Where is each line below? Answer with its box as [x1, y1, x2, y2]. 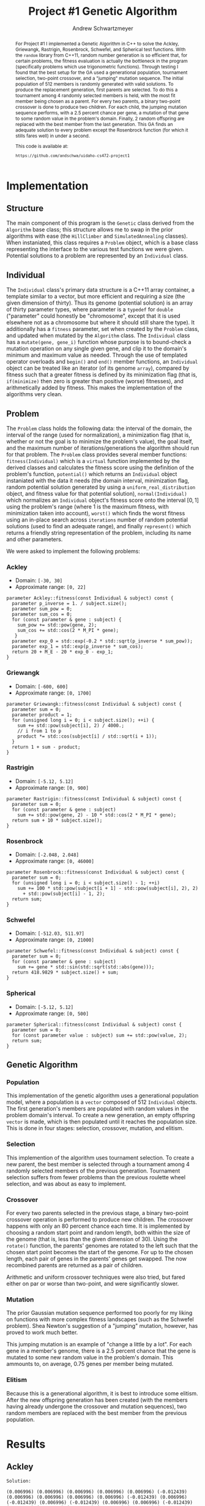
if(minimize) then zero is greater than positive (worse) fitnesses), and [6, 378, 184, 385]
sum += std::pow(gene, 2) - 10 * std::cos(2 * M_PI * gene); [17, 812, 176, 818]
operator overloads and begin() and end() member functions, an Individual [6, 358, 198, 365]
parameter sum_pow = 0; [12, 606, 72, 612]
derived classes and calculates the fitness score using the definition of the [6, 464, 194, 471]
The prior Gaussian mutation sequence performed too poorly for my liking [6, 1309, 193, 1317]
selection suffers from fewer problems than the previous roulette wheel [6, 1173, 185, 1180]
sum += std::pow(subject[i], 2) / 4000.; [17, 722, 124, 728]
